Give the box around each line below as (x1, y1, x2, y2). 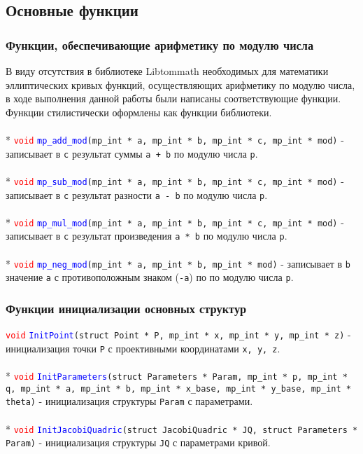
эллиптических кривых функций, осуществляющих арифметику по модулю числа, (6, 77, 355, 92)
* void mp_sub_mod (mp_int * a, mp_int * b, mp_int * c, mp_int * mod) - (6, 173, 344, 188)
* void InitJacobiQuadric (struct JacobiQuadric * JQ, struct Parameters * (6, 421, 358, 436)
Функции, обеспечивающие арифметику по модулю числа (6, 36, 314, 53)
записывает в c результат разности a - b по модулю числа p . (6, 187, 268, 202)
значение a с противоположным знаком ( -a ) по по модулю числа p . (6, 270, 294, 284)
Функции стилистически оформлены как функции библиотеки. (6, 104, 272, 119)
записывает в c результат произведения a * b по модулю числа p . (6, 228, 287, 243)
